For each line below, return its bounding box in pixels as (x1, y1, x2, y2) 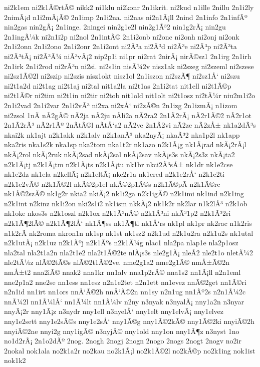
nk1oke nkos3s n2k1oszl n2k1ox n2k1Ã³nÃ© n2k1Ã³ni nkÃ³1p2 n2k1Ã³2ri (4, 208, 231, 218)
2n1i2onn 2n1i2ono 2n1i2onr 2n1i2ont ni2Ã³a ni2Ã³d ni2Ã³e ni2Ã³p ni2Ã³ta (4, 41, 237, 52)
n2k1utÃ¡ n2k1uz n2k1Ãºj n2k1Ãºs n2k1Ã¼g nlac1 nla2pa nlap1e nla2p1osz (4, 237, 238, 248)
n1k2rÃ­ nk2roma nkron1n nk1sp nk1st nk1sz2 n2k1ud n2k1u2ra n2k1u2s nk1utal (4, 227, 253, 238)
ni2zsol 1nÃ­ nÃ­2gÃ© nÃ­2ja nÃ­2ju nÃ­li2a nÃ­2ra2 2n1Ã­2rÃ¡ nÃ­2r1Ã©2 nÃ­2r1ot (4, 110, 251, 120)
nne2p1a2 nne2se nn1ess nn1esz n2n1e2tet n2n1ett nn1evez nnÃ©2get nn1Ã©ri (4, 276, 246, 287)
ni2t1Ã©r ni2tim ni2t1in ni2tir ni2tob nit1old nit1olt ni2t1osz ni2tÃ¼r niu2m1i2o (4, 90, 255, 101)
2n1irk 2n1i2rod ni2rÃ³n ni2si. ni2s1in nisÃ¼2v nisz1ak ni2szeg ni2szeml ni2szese (4, 61, 254, 71)
